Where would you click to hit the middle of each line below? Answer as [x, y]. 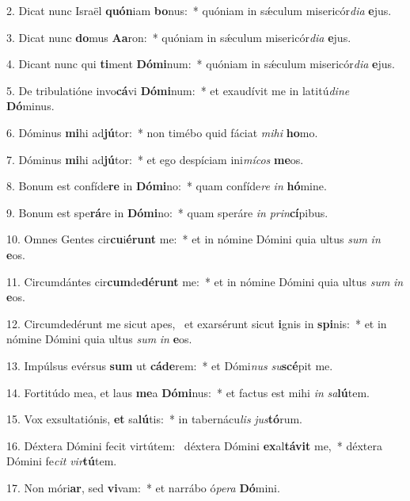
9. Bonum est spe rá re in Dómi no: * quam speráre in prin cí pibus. [167, 212]
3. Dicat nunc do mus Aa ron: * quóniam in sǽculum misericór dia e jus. [179, 37]
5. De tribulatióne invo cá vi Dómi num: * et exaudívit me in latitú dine [178, 90]
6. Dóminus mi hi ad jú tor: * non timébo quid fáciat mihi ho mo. [162, 132]
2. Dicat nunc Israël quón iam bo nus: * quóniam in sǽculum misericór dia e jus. [199, 10]
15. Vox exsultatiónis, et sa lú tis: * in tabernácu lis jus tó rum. [154, 419]
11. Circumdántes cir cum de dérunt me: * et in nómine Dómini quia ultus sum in [205, 281]
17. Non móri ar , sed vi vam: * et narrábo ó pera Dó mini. [143, 487]
